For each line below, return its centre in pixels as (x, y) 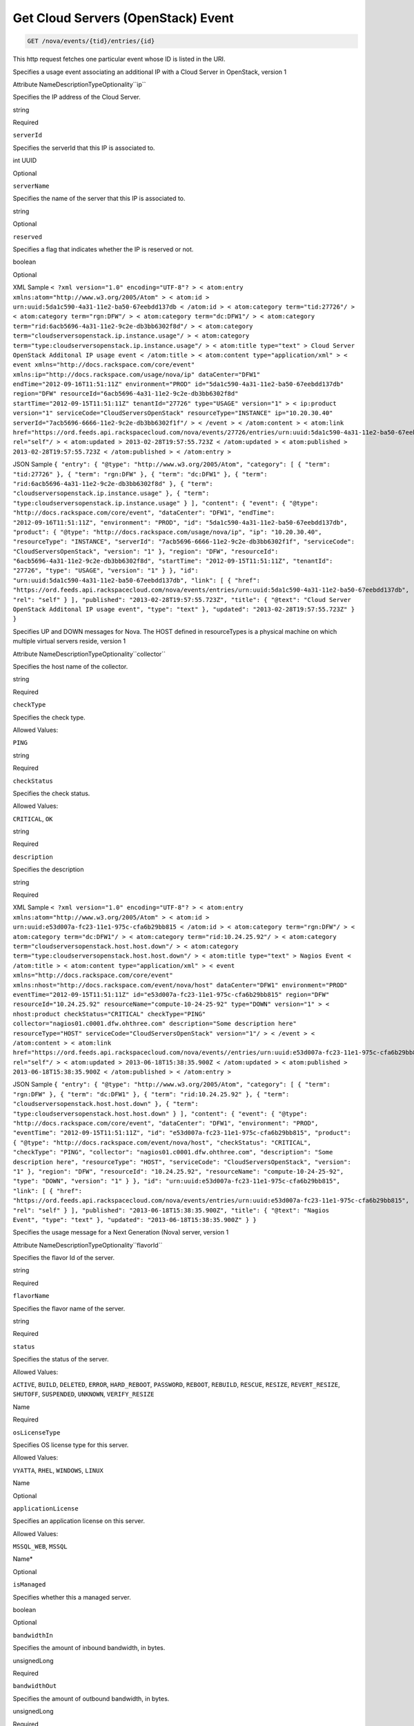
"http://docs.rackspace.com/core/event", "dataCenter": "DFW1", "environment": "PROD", (166, 1123)
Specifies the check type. (49, 717)
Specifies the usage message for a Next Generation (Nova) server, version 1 (121, 1232)
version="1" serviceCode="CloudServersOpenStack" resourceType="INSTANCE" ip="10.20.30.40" (173, 413)
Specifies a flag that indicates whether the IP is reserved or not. (103, 249)
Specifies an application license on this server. (79, 1521)
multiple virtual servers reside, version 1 (69, 641)
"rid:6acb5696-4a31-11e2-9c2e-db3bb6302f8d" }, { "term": (113, 484)
